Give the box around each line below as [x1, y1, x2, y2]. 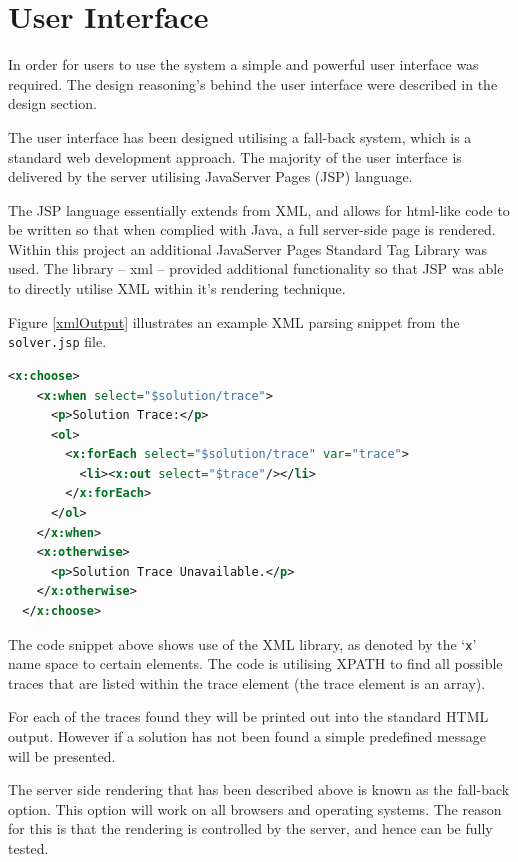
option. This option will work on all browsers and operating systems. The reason [8, 798, 502, 819]
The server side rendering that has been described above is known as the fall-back [8, 779, 510, 800]
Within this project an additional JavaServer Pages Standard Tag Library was [8, 238, 488, 259]
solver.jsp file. [8, 331, 107, 352]
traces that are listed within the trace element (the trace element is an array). [8, 672, 486, 693]
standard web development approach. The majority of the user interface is [8, 146, 462, 167]
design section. [8, 93, 97, 114]
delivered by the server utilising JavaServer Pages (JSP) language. [8, 166, 413, 187]
